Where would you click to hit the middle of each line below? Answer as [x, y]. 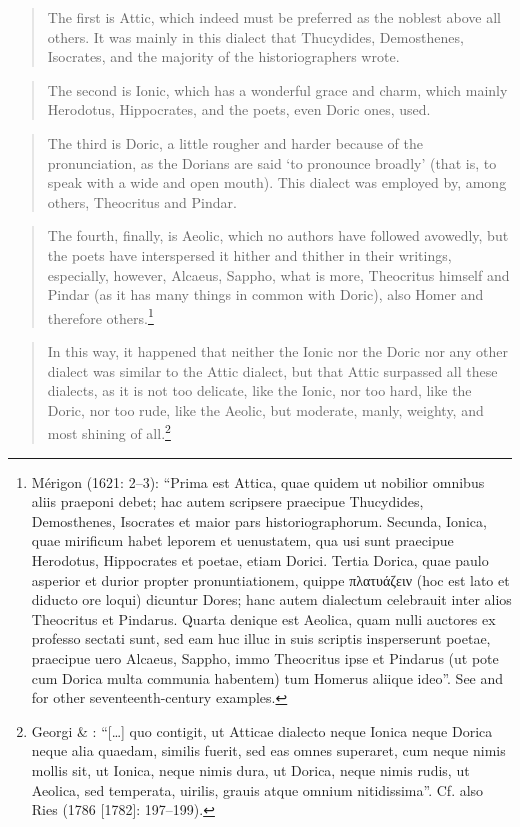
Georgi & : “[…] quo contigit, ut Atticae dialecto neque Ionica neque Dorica [262, 730]
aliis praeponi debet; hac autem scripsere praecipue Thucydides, [227, 501]
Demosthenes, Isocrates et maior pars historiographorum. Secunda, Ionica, [259, 520]
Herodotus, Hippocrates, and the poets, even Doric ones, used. [239, 109]
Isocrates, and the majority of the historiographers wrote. [223, 56]
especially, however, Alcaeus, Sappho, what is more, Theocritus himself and [278, 274]
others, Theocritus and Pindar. [142, 201]
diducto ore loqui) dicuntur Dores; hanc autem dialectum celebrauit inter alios [271, 599]
